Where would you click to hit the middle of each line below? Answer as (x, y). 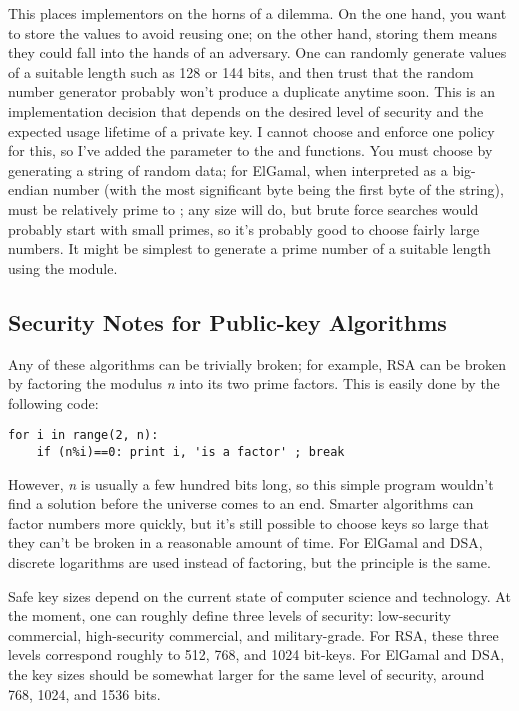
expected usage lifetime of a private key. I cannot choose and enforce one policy (251, 130)
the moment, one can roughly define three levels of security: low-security (229, 615)
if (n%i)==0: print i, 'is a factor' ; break (190, 451)
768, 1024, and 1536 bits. (84, 693)
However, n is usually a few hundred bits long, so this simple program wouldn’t (251, 483)
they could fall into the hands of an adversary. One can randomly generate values (257, 52)
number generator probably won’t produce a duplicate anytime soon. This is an (251, 91)
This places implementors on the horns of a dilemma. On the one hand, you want (257, 13)
